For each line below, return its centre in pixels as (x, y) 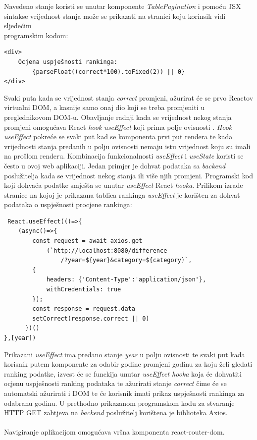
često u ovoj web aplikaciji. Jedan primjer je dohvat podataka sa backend (115, 165)
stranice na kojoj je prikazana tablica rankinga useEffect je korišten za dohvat (122, 194)
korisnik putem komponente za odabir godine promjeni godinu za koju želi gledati (128, 364)
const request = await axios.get (87, 241)
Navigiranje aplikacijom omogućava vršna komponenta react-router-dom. (114, 432)
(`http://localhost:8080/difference (107, 250)
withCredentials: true (84, 290)
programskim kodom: (36, 35)
